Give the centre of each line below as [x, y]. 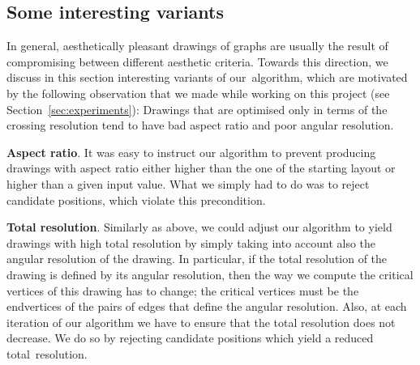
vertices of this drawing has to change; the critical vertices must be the [183, 290]
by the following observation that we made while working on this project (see [198, 93]
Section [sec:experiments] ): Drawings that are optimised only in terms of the [197, 109]
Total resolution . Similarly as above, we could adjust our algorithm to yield [199, 227]
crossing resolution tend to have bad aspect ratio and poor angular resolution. [200, 125]
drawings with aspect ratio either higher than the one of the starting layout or [201, 168]
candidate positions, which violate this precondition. [136, 199]
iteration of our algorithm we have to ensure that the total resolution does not [201, 322]
